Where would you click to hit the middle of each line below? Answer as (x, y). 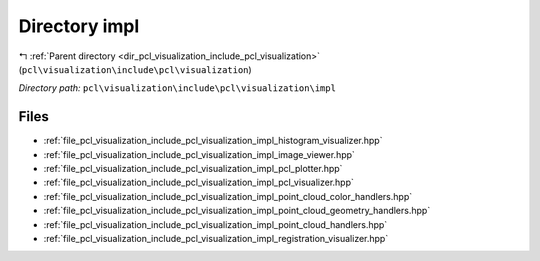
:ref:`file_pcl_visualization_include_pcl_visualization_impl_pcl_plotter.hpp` (193, 169)
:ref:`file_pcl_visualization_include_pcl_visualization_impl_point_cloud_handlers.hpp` (215, 224)
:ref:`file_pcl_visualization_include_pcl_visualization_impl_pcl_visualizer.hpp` (198, 182)
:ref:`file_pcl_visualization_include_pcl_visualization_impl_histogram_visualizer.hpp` (213, 141)
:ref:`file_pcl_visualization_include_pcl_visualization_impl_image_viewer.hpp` (199, 154)
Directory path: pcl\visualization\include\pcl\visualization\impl (177, 88)
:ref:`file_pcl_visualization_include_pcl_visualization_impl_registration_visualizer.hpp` (216, 238)
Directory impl (79, 26)
